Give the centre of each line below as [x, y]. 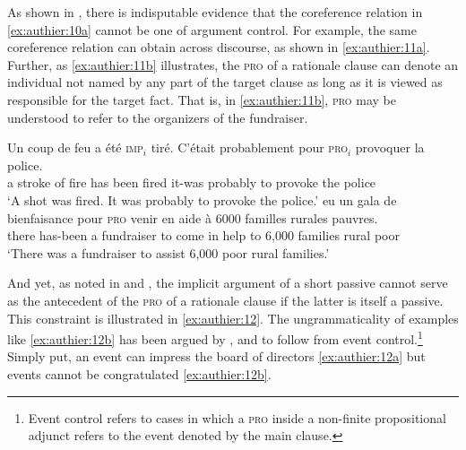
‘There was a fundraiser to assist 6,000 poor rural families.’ [168, 252]
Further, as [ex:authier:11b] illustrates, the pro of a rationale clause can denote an [233, 64]
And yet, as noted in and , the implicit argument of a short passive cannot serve [228, 283]
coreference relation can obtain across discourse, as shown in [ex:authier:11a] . [219, 47]
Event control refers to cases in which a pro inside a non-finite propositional [237, 417]
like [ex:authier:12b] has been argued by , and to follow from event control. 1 [215, 337]
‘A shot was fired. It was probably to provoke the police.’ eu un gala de [202, 199]
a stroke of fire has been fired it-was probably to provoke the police [192, 182]
